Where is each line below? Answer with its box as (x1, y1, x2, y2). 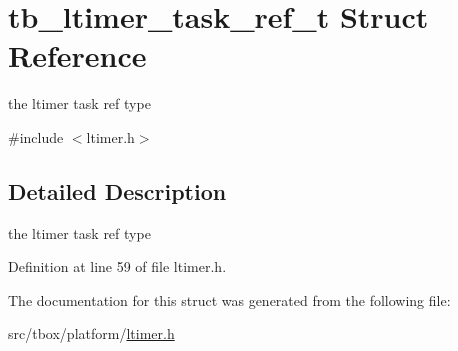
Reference (8, 35, 147, 76)
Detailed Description (8, 175, 227, 206)
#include (8, 126, 64, 147)
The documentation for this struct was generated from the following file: (8, 289, 451, 310)
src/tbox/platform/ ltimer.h (8, 323, 175, 344)
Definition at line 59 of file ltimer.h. (8, 256, 227, 277)
